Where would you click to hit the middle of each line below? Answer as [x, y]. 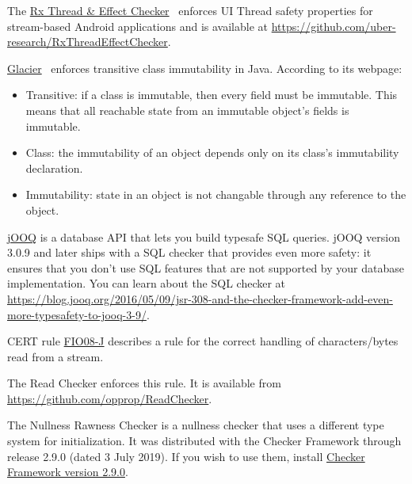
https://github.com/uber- [334, 26]
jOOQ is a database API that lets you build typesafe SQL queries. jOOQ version [204, 236]
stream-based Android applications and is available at [138, 26]
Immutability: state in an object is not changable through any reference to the [216, 194]
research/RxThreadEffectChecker [88, 42]
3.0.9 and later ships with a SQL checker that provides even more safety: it [189, 252]
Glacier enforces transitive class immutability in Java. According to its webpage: [205, 68]
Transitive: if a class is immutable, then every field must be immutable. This [212, 95]
